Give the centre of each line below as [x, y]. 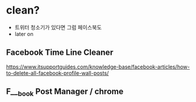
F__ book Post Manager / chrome [65, 92]
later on [24, 34]
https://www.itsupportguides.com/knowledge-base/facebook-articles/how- [98, 67]
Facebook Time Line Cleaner [60, 53]
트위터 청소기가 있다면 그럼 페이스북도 [58, 27]
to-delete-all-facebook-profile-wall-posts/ [58, 73]
